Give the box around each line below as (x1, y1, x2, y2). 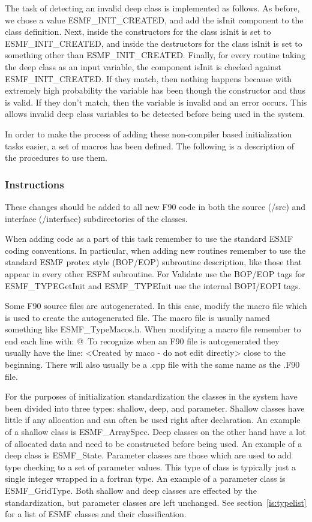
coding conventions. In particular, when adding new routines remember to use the (5, 244, 306, 256)
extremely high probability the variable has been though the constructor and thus (5, 84, 305, 97)
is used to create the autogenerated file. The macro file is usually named (5, 311, 270, 323)
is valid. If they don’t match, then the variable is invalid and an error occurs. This (5, 95, 307, 108)
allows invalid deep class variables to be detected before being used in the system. (5, 107, 305, 120)
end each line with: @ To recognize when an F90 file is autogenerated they (5, 334, 280, 347)
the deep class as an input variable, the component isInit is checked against (5, 60, 281, 73)
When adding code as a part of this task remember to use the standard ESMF (5, 232, 293, 245)
